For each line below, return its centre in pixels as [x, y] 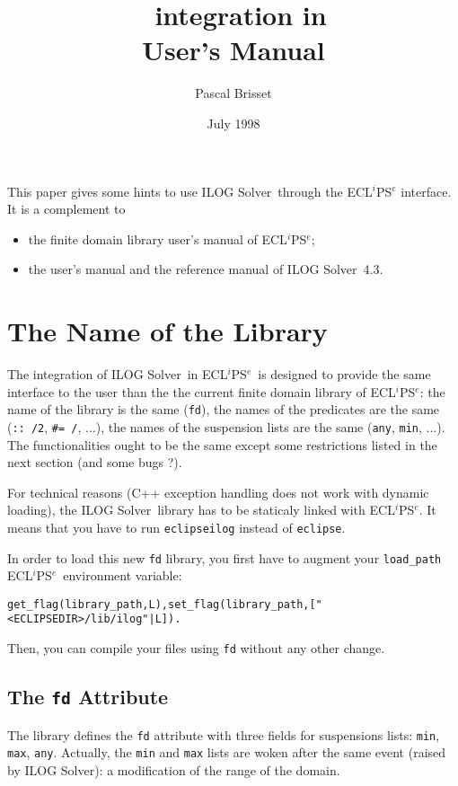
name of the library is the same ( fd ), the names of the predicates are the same [224, 409]
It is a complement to [66, 209]
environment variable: [123, 575]
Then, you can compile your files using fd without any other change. [196, 648]
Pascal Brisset [233, 93]
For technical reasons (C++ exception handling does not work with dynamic [218, 492]
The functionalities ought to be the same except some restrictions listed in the [222, 444]
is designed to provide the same [344, 374]
